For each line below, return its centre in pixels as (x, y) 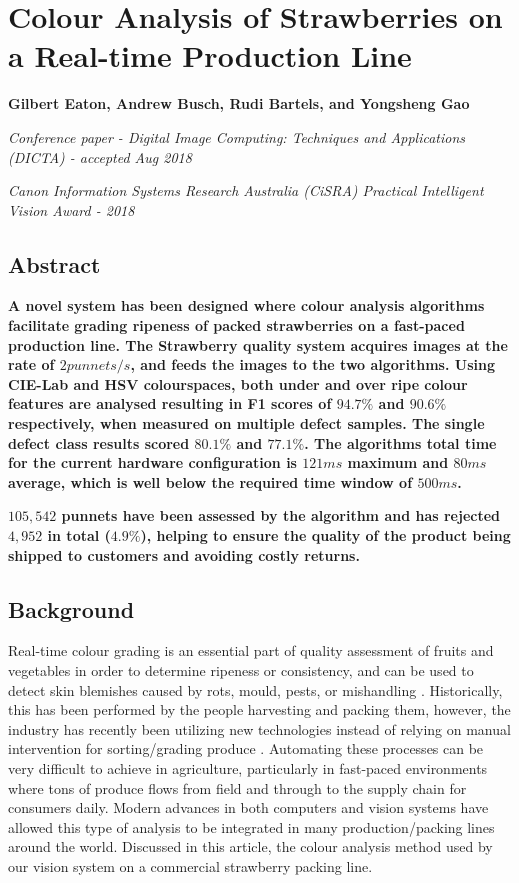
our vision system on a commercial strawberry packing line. (190, 865)
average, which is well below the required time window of (210, 481)
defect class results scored (99, 442)
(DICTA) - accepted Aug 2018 (100, 156)
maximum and (398, 462)
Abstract (54, 263)
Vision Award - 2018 (71, 209)
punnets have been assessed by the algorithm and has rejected (281, 515)
